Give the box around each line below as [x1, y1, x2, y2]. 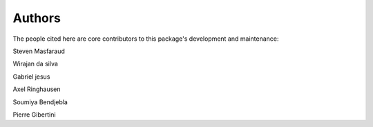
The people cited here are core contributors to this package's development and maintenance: [12, 35, 279, 43]
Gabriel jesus [12, 72, 50, 81]
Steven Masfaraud [12, 47, 65, 55]
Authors [12, 10, 61, 26]
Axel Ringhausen [12, 85, 61, 93]
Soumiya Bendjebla [12, 97, 68, 106]
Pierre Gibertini [12, 110, 56, 119]
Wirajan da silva [12, 59, 59, 68]
